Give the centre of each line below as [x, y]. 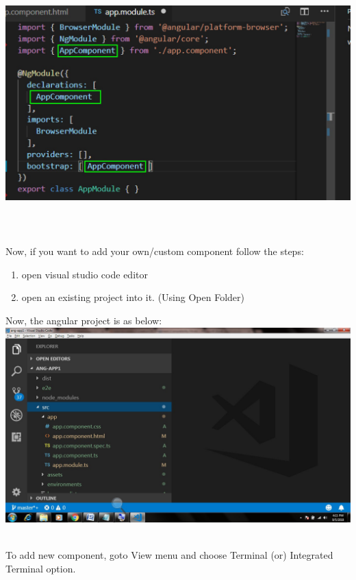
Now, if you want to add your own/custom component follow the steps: [155, 251]
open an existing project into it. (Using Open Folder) [133, 297]
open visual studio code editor [85, 274]
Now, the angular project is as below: [84, 321]
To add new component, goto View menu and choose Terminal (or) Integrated [169, 555]
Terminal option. [41, 568]
